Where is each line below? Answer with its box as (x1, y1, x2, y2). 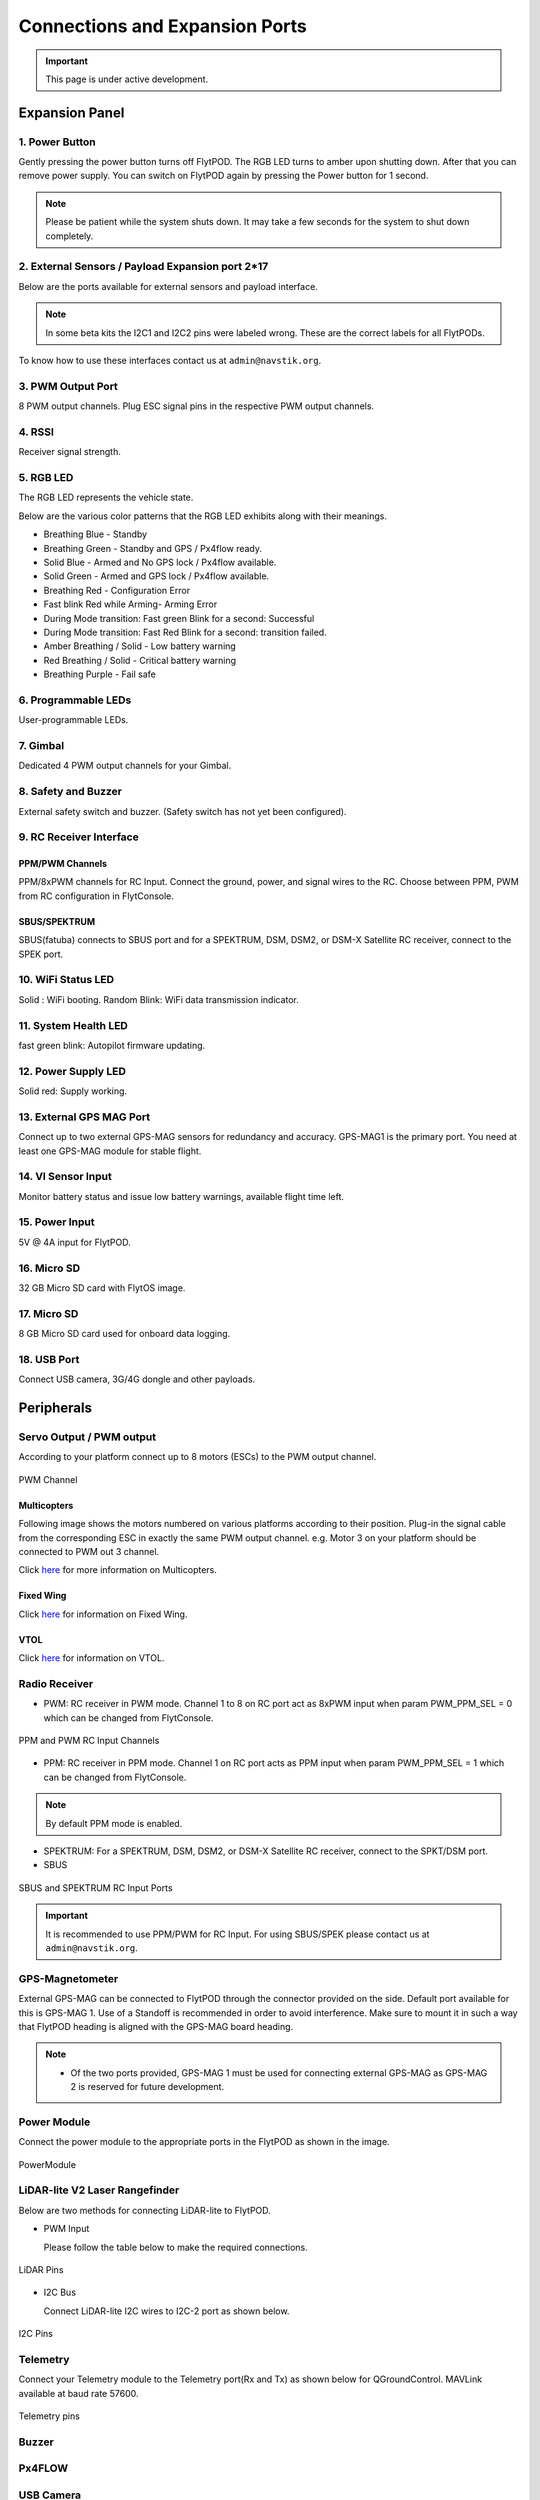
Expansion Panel (18, 104, 125, 121)
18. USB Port (18, 1352, 80, 1366)
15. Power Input (18, 1215, 95, 1229)
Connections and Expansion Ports (18, 15, 307, 37)
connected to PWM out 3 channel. (18, 1546, 160, 1557)
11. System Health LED (18, 1018, 129, 1032)
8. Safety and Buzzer (18, 785, 123, 799)
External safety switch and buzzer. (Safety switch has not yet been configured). (18, 805, 347, 817)
